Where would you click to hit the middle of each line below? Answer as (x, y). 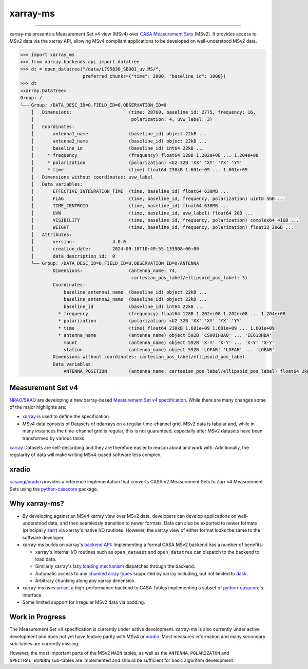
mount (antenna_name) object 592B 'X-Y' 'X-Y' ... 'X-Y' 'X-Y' (169, 342)
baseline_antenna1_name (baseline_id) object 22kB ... (135, 292)
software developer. (43, 537)
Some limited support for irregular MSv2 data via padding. (84, 602)
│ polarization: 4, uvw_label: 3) (122, 119)
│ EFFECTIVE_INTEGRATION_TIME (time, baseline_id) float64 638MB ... (130, 191)
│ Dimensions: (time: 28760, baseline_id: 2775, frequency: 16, (143, 112)
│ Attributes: (51, 234)
